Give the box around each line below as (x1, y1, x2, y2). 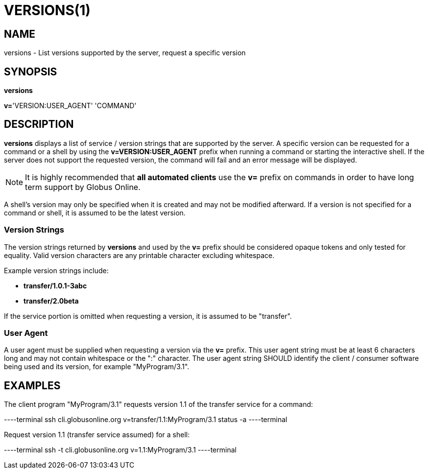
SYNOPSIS (4, 65, 57, 78)
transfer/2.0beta (24, 296, 79, 305)
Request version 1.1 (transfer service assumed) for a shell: (4, 430, 190, 439)
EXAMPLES (4, 379, 61, 392)
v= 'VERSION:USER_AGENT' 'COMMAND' (4, 101, 137, 110)
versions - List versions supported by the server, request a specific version (4, 48, 246, 57)
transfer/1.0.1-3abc (24, 281, 87, 290)
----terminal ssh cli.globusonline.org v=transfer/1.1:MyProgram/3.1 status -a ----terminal (4, 415, 287, 424)
